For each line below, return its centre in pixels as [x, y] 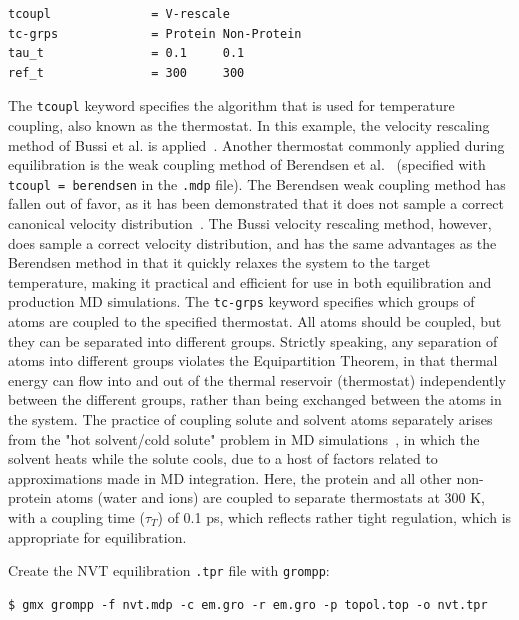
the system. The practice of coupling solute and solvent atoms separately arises [250, 419]
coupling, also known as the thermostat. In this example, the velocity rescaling [249, 125]
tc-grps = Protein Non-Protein [155, 33]
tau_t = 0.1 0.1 [126, 53]
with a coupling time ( [76, 517]
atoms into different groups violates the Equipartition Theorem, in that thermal [253, 360]
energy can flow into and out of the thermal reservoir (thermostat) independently [257, 379]
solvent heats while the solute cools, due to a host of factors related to [223, 458]
